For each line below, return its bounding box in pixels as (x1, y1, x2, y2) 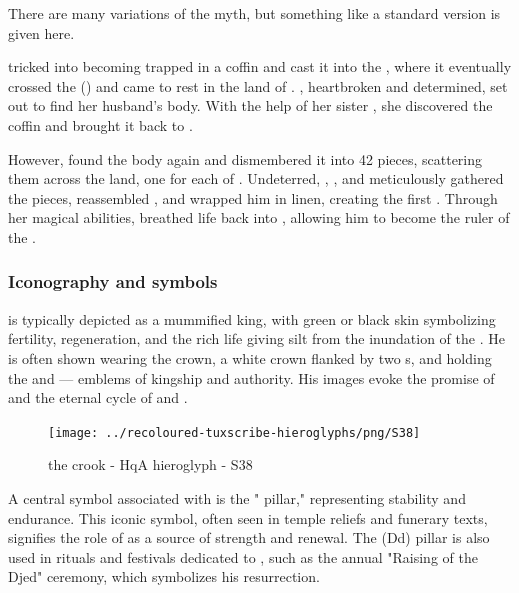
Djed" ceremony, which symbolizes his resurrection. (8, 566, 320, 587)
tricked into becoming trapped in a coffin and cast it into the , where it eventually (8, 56, 512, 77)
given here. (8, 22, 75, 43)
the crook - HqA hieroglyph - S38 (48, 454, 253, 475)
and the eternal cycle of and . (8, 387, 188, 408)
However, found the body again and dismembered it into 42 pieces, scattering (8, 148, 483, 169)
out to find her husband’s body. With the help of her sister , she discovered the (8, 95, 493, 116)
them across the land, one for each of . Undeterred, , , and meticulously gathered (8, 168, 504, 189)
